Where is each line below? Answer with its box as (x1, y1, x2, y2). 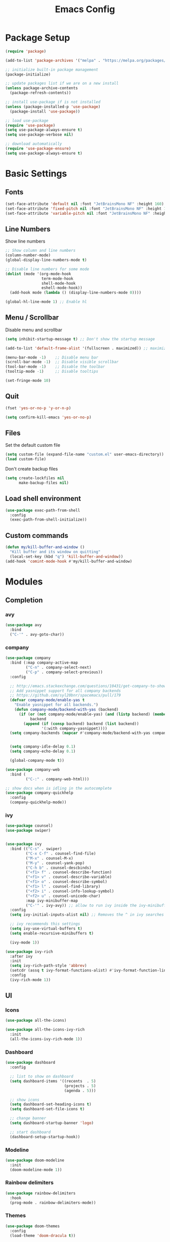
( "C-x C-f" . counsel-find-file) (25, 851, 96, 856)
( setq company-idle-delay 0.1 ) (10, 744, 76, 749)
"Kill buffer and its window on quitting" (10, 549, 101, 554)
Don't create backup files (5, 466, 58, 472)
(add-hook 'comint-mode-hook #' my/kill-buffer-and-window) (5, 559, 133, 564)
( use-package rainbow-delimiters (5, 1190, 76, 1196)
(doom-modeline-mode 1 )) (10, 1167, 62, 1172)
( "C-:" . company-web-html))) (25, 777, 90, 782)
